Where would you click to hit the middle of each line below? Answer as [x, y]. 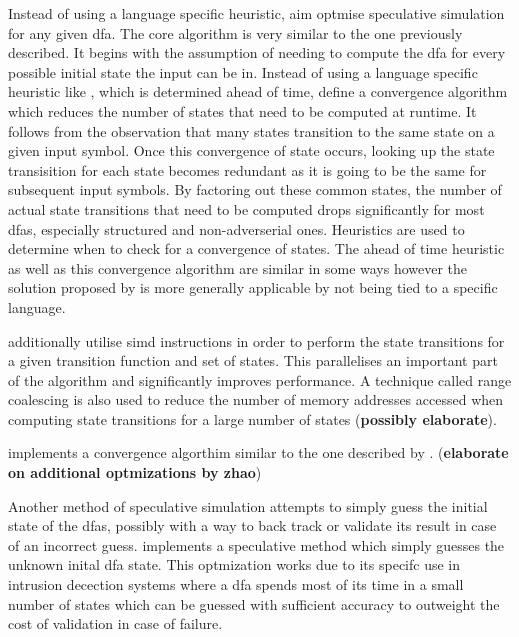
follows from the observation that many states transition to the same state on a [251, 130]
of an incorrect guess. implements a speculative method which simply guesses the [256, 544]
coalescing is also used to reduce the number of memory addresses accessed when [256, 399]
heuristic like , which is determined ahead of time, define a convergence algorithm [258, 91]
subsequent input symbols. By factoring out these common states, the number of [255, 189]
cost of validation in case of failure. [115, 623]
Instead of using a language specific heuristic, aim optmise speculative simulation [256, 13]
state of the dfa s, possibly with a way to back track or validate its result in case [252, 525]
